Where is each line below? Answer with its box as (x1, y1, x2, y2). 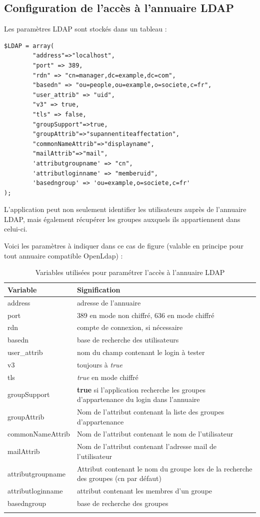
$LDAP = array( (4, 42, 54, 49)
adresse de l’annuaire (76, 297, 141, 307)
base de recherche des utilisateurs (76, 334, 179, 345)
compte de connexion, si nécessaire (76, 322, 183, 332)
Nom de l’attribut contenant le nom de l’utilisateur (76, 428, 233, 439)
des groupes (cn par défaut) (76, 473, 161, 483)
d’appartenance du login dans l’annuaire (76, 394, 200, 404)
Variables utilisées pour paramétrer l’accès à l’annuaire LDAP (35, 267, 225, 277)
